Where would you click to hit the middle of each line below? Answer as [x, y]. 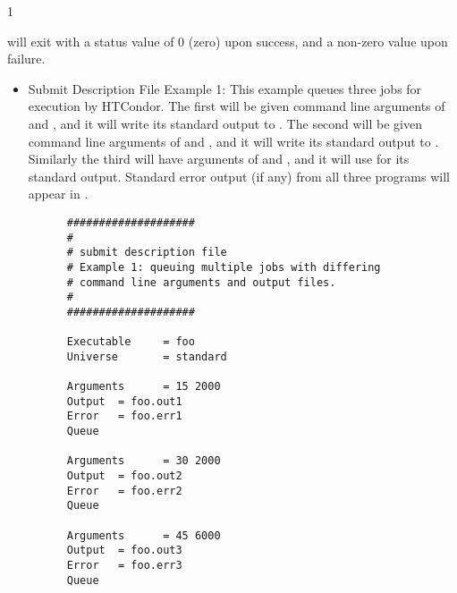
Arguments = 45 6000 [144, 535]
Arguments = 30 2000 [144, 461]
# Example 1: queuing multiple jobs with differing [224, 267]
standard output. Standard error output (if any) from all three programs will [239, 176]
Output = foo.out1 [124, 401]
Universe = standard [147, 356]
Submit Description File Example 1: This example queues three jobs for [225, 88]
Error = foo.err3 [124, 566]
